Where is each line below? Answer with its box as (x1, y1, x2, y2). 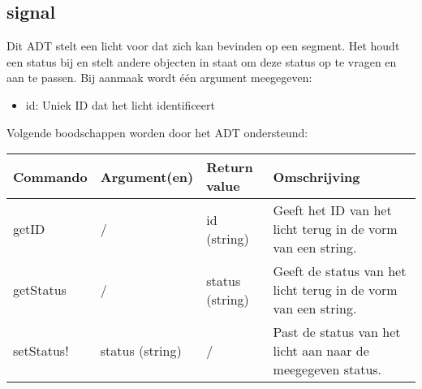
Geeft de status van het (273, 261, 407, 281)
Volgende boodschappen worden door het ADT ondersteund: (6, 123, 308, 140)
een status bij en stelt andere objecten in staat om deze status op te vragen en (6, 53, 397, 70)
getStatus (13, 280, 67, 300)
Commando (13, 166, 88, 186)
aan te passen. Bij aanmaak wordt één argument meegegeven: (6, 69, 312, 86)
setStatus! (13, 341, 69, 361)
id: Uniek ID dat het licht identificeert (25, 96, 215, 113)
